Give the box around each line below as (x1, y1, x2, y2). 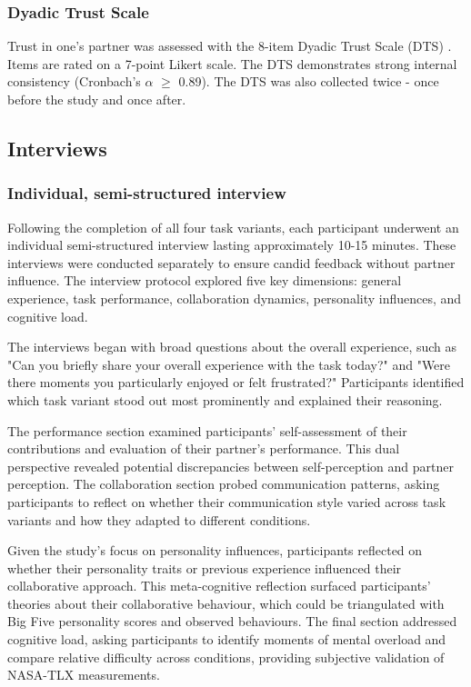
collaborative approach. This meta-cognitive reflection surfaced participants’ (7, 576, 431, 595)
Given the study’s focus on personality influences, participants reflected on (7, 541, 423, 560)
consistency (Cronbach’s (7, 72, 141, 91)
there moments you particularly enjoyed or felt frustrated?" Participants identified (7, 373, 465, 392)
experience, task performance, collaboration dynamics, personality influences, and (7, 288, 462, 307)
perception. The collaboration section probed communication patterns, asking (7, 474, 440, 493)
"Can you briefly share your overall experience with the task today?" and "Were (7, 354, 451, 373)
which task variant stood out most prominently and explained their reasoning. (7, 390, 443, 409)
